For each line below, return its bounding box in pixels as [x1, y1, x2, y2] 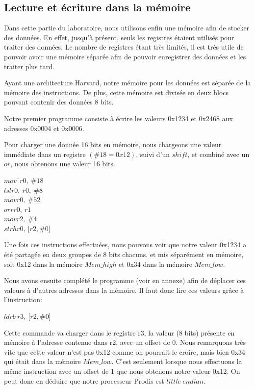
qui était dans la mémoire [4, 356, 81, 366]
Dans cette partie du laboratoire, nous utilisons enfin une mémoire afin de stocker [4, 23, 250, 33]
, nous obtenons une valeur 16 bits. [10, 158, 115, 169]
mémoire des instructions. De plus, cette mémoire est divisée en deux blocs [4, 87, 229, 97]
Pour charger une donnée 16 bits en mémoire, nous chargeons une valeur [4, 139, 222, 150]
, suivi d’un [136, 149, 170, 159]
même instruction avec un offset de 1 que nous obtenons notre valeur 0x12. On [4, 366, 240, 376]
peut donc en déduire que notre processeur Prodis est [4, 375, 164, 386]
